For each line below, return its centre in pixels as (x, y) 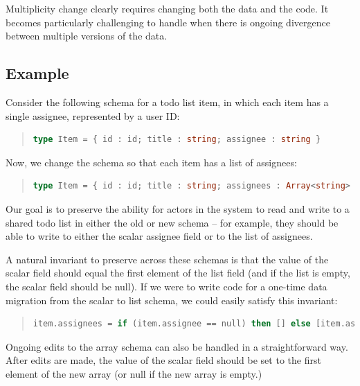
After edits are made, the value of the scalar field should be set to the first (163, 360)
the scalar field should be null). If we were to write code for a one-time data (166, 286)
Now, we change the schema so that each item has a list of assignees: (151, 162)
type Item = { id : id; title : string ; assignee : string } (177, 140)
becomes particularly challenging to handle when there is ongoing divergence (168, 22)
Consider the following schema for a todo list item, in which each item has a (167, 102)
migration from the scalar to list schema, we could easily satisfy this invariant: (172, 300)
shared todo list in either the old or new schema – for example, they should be (172, 222)
